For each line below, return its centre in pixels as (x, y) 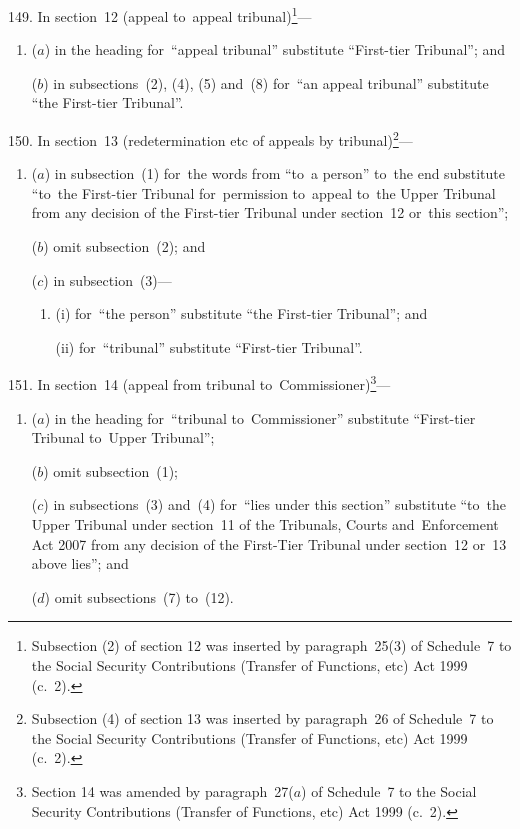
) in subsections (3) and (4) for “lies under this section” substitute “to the (275, 504)
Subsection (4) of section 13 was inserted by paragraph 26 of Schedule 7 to (262, 718)
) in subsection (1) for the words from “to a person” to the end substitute (274, 173)
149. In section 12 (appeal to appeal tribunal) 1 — (160, 14)
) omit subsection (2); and (124, 246)
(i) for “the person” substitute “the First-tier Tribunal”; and (241, 313)
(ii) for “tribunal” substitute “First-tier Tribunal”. (209, 346)
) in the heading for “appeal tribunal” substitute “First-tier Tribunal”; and (275, 49)
